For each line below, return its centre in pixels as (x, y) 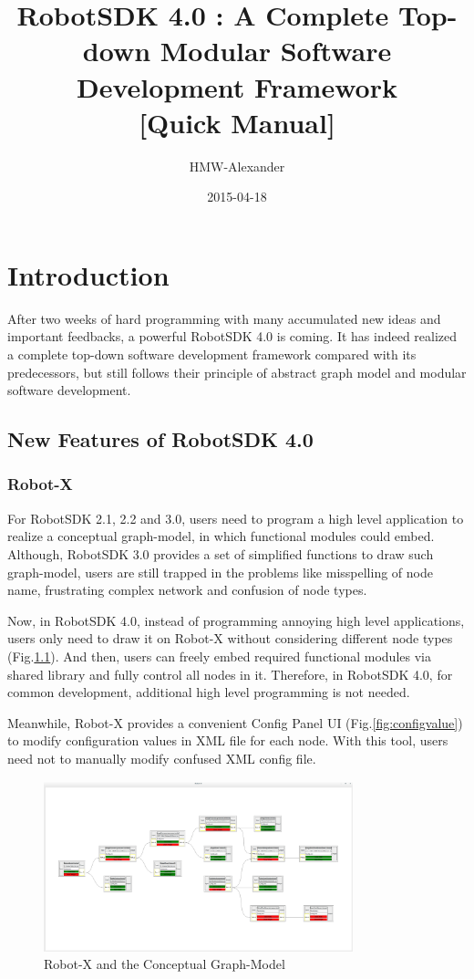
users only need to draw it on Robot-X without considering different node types (230, 638)
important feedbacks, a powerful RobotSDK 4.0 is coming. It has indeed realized (232, 336)
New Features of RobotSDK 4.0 (160, 439)
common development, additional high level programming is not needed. (209, 692)
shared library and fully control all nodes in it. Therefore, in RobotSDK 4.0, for (230, 674)
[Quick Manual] (237, 122)
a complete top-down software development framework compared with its (212, 354)
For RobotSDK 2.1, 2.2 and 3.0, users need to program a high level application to (236, 518)
